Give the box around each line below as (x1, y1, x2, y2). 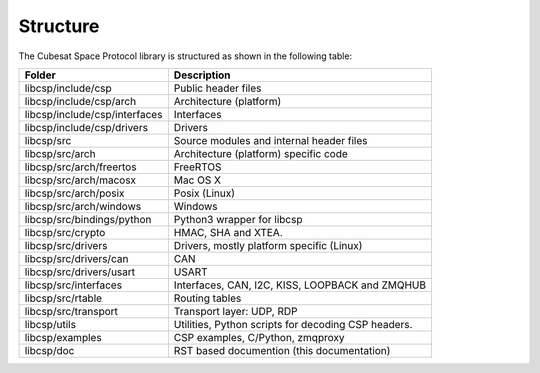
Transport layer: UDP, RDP (173, 304, 299, 318)
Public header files (173, 81, 262, 95)
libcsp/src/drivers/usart (24, 265, 136, 279)
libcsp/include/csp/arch (24, 94, 137, 108)
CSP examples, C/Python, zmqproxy (173, 330, 345, 344)
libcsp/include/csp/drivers (24, 120, 149, 134)
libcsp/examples (24, 330, 102, 344)
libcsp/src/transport (24, 304, 119, 318)
